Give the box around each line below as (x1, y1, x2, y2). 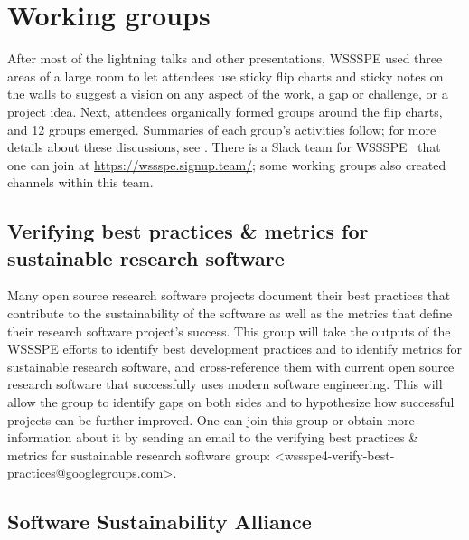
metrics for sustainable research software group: (7, 445, 271, 464)
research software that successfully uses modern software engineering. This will (7, 374, 443, 393)
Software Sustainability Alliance (7, 507, 312, 535)
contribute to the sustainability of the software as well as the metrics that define (7, 304, 453, 323)
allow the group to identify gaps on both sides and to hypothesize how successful (7, 393, 455, 412)
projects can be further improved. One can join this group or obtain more (7, 410, 415, 429)
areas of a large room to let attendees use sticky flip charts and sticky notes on (7, 66, 444, 85)
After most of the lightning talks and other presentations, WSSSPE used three (7, 49, 443, 68)
